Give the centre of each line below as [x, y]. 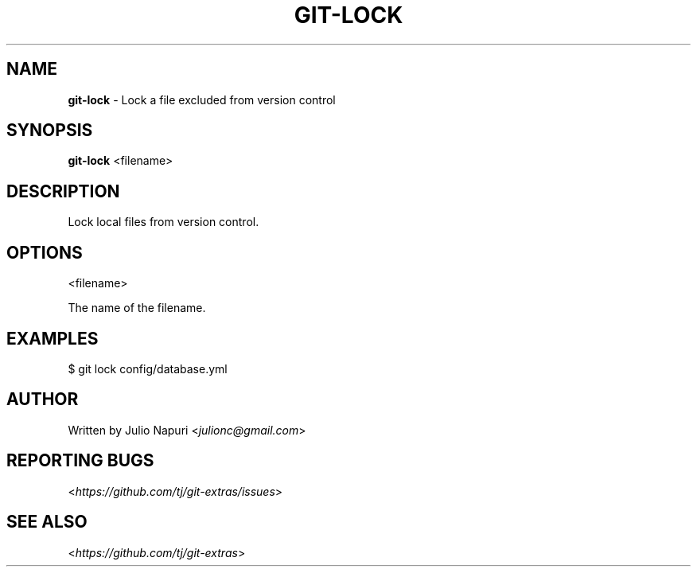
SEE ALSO [47, 522]
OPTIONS [45, 252]
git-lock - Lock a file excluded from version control [202, 99]
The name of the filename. [137, 308]
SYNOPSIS [50, 131]
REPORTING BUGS [80, 461]
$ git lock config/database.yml [148, 368]
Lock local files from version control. [164, 222]
